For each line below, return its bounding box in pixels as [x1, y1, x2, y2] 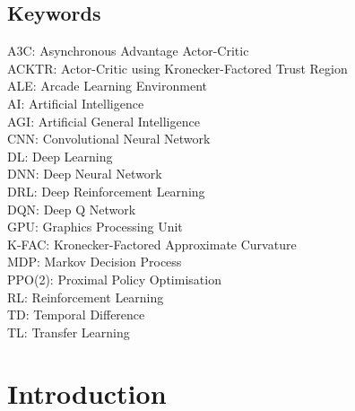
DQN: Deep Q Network [7, 199, 136, 218]
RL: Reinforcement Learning [7, 287, 164, 306]
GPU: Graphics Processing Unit [7, 217, 183, 236]
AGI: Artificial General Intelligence [7, 111, 200, 130]
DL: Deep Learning [7, 146, 113, 165]
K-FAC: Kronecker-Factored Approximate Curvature [7, 234, 297, 253]
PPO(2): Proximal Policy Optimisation [7, 269, 221, 288]
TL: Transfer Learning [7, 322, 130, 341]
